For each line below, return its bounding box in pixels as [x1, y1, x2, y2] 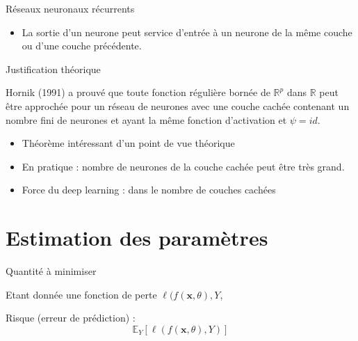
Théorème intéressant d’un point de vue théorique [22, 136, 235, 150]
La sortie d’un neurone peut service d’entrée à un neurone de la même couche [22, 24, 352, 39]
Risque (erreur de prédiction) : [6, 310, 136, 325]
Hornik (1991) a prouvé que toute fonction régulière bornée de [6, 85, 270, 100]
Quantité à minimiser [6, 264, 97, 278]
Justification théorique [6, 61, 101, 76]
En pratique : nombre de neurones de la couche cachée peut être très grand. [22, 159, 345, 173]
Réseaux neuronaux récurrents [6, 1, 135, 15]
